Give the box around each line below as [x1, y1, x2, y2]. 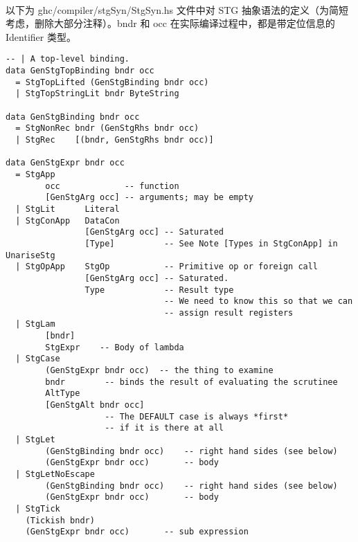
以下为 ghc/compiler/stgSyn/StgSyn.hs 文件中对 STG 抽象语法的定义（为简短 [6, 2, 348, 17]
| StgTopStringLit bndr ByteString [15, 89, 179, 99]
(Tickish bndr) [25, 515, 95, 525]
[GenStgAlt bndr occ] [45, 400, 145, 410]
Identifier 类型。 [6, 29, 76, 44]
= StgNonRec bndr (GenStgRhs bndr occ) [15, 123, 199, 134]
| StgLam [15, 319, 55, 329]
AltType [45, 388, 80, 399]
